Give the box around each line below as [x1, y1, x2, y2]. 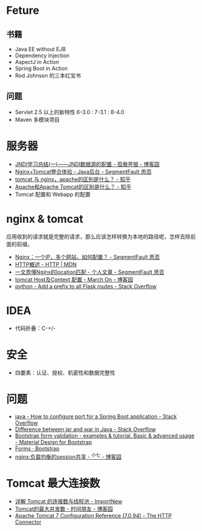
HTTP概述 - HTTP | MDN [14, 261, 77, 268]
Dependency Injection [14, 52, 70, 59]
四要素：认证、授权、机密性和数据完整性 [14, 369, 115, 376]
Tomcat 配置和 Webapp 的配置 [14, 191, 91, 198]
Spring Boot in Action [14, 65, 68, 72]
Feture [6, 4, 40, 17]
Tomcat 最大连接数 [6, 477, 100, 491]
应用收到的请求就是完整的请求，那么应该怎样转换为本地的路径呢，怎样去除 [6, 233, 191, 240]
